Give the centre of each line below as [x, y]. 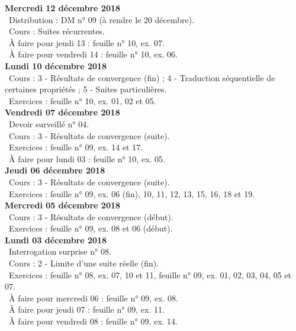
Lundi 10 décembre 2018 [56, 65]
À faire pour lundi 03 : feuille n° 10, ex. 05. [87, 158]
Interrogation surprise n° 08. [60, 251]
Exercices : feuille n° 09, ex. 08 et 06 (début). [91, 228]
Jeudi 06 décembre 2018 [55, 170]
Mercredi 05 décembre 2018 [63, 205]
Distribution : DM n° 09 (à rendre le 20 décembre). [102, 19]
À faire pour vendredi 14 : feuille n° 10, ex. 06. [93, 54]
